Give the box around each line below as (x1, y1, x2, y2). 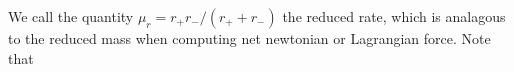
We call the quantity (8, 6, 134, 26)
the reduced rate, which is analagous (282, 6, 506, 26)
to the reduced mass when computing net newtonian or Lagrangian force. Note (8, 28, 491, 48)
